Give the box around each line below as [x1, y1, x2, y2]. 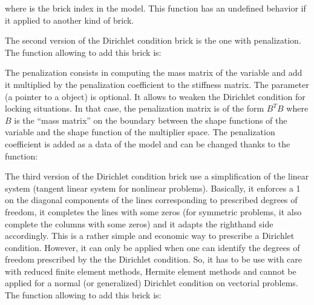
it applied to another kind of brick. [5, 13, 134, 26]
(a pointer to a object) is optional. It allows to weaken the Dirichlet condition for [5, 90, 306, 102]
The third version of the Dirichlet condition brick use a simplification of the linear [5, 170, 309, 183]
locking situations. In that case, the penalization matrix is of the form [5, 102, 264, 115]
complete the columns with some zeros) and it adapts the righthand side [5, 217, 273, 230]
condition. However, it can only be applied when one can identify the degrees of [5, 241, 300, 253]
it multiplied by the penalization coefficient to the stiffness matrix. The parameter [5, 78, 309, 90]
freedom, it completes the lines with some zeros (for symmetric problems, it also [5, 205, 302, 218]
